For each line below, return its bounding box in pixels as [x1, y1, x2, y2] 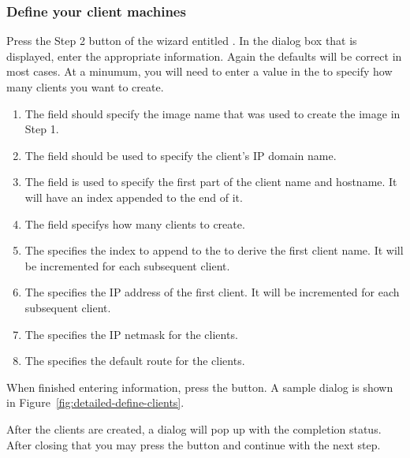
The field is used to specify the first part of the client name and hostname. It [24, 173, 397, 190]
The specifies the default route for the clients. [24, 352, 245, 369]
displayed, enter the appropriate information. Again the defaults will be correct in [6, 47, 402, 64]
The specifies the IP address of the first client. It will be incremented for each [24, 284, 400, 300]
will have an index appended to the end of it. [24, 188, 243, 205]
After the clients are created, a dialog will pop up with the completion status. [6, 420, 382, 437]
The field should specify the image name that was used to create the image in [24, 105, 401, 121]
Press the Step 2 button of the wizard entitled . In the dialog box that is [6, 32, 357, 49]
